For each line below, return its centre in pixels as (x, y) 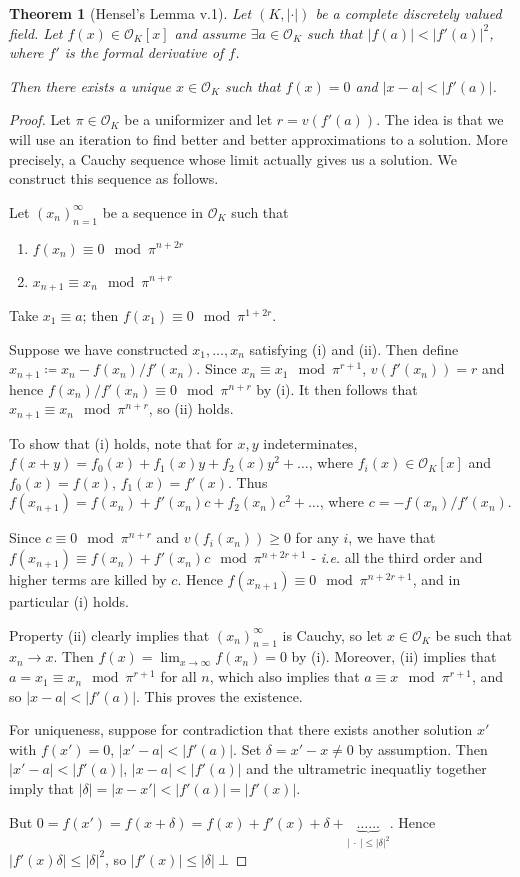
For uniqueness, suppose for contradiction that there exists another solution (241, 729)
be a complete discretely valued (408, 13)
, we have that (392, 537)
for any (317, 537)
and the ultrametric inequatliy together (366, 768)
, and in (436, 579)
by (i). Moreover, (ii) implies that (394, 656)
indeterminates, (310, 442)
